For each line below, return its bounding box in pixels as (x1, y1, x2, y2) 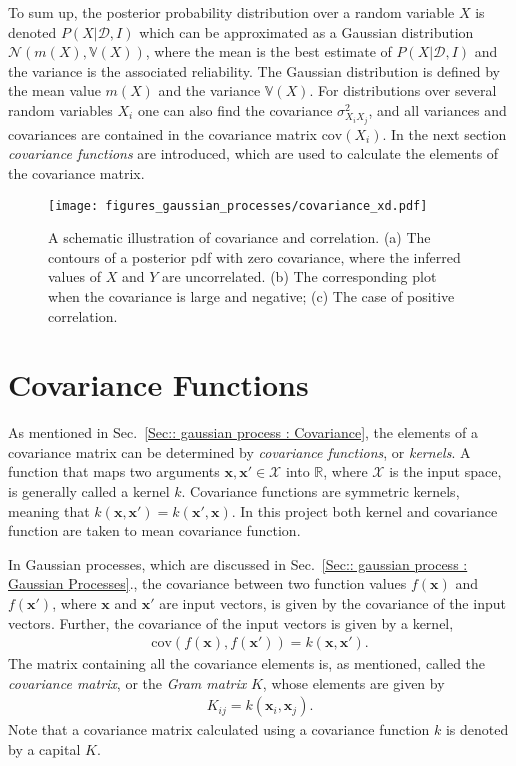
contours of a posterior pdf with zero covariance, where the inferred (48, 246, 461, 267)
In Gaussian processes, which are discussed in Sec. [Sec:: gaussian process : (8, 553, 468, 574)
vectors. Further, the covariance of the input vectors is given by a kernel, (8, 612, 454, 633)
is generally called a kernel (8, 481, 170, 502)
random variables (8, 99, 113, 120)
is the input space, (389, 461, 502, 482)
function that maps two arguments (8, 461, 220, 482)
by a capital (8, 739, 81, 760)
